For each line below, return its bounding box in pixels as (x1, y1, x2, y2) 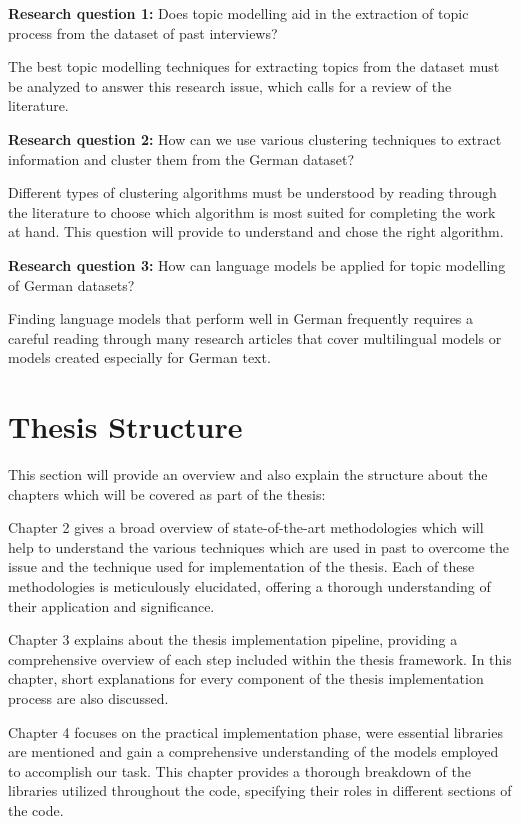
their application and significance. (8, 595, 215, 616)
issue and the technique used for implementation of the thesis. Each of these (8, 556, 475, 577)
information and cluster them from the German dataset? (8, 148, 355, 169)
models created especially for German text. (8, 347, 271, 368)
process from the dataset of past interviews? (8, 22, 278, 43)
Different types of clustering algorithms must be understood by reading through (8, 182, 497, 203)
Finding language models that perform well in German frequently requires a (8, 308, 474, 329)
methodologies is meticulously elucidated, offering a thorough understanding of (8, 576, 491, 596)
